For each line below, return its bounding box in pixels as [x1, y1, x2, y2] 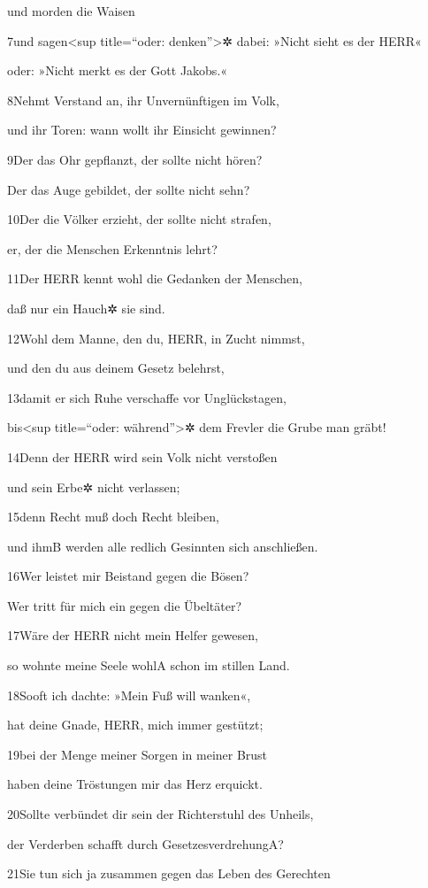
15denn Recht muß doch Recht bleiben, [7, 507, 219, 526]
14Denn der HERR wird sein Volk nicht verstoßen [7, 447, 278, 466]
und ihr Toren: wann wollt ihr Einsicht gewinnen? [7, 120, 277, 139]
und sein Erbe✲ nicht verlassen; [7, 477, 180, 496]
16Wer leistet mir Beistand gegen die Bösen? [7, 567, 249, 585]
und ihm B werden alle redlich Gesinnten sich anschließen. [7, 537, 318, 555]
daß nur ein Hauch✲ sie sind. [7, 298, 165, 317]
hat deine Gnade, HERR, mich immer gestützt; [7, 715, 264, 734]
